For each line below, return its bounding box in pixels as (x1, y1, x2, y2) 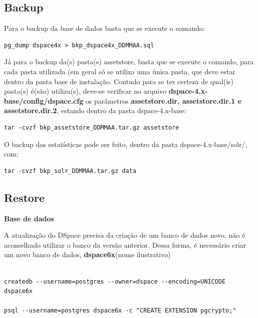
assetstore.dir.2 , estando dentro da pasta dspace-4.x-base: (4, 105, 187, 116)
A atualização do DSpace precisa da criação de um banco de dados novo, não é (4, 230, 245, 240)
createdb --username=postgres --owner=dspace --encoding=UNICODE (4, 278, 226, 285)
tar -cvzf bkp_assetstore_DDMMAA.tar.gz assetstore (4, 124, 179, 131)
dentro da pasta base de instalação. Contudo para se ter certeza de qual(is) (4, 76, 234, 86)
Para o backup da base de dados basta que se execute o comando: (4, 23, 205, 33)
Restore (4, 189, 45, 205)
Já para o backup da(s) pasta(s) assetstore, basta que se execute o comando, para (4, 56, 254, 67)
